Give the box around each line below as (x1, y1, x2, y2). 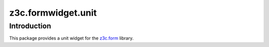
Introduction (9, 22, 51, 30)
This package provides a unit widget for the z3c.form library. (9, 35, 134, 41)
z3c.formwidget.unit (9, 7, 97, 18)
